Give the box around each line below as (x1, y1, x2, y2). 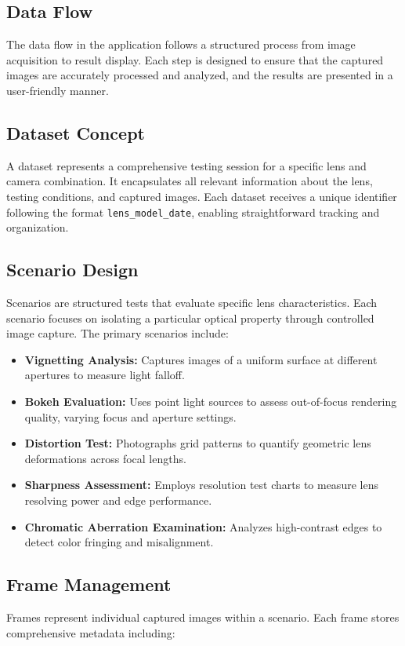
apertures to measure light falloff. (24, 367, 185, 383)
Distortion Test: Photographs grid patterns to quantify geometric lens (24, 435, 371, 451)
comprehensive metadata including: (6, 624, 175, 641)
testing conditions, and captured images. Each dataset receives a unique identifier (6, 188, 397, 204)
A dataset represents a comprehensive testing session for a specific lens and (6, 157, 367, 173)
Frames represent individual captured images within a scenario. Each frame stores (6, 608, 400, 625)
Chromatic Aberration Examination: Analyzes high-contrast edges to (24, 518, 382, 535)
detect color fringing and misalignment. (24, 534, 214, 550)
